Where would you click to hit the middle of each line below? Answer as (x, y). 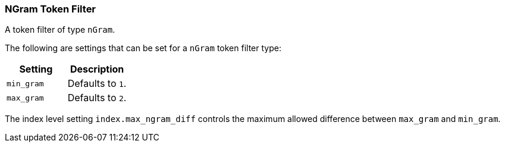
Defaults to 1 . (97, 84)
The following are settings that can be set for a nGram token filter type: (143, 48)
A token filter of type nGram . (60, 30)
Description (97, 69)
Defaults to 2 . (97, 98)
